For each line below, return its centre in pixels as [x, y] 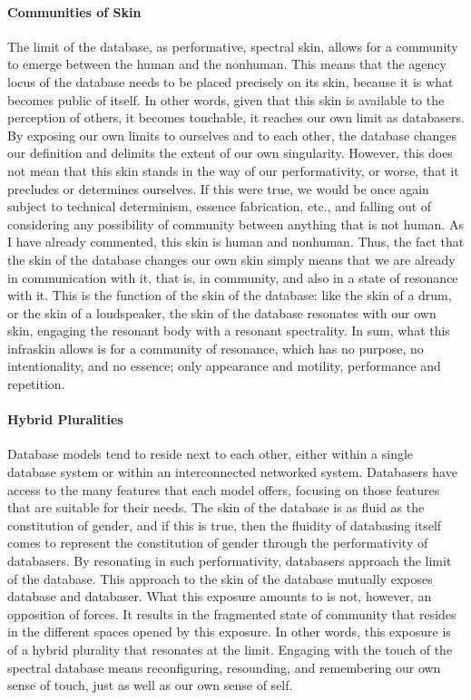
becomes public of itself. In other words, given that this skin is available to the [226, 99]
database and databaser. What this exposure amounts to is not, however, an [220, 596]
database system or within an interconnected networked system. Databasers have [232, 472]
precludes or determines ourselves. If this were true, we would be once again [218, 188]
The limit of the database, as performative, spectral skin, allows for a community [233, 46]
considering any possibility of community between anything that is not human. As [235, 224]
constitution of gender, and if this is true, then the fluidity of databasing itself [225, 525]
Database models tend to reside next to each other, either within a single [211, 454]
